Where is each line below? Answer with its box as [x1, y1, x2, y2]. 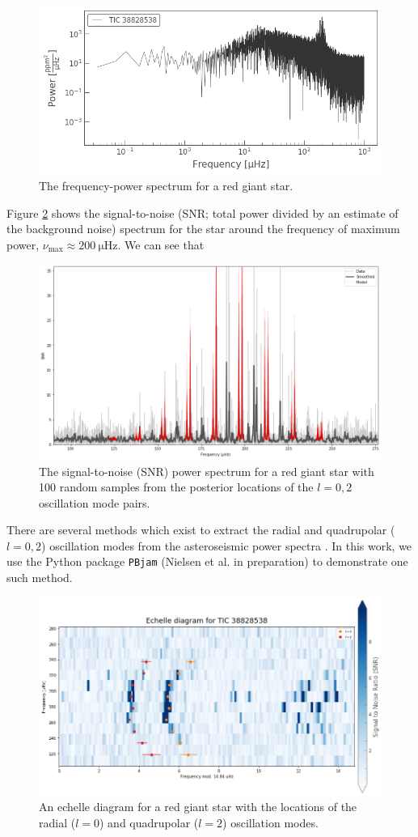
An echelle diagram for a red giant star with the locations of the [39, 798, 357, 815]
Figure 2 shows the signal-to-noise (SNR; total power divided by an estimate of [6, 204, 399, 221]
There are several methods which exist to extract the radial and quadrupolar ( [6, 521, 395, 538]
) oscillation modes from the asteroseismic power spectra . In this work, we [41, 537, 412, 554]
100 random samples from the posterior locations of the [39, 478, 314, 495]
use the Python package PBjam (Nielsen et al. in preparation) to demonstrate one [6, 553, 408, 570]
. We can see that [117, 236, 205, 253]
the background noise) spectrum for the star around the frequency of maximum [6, 220, 400, 237]
